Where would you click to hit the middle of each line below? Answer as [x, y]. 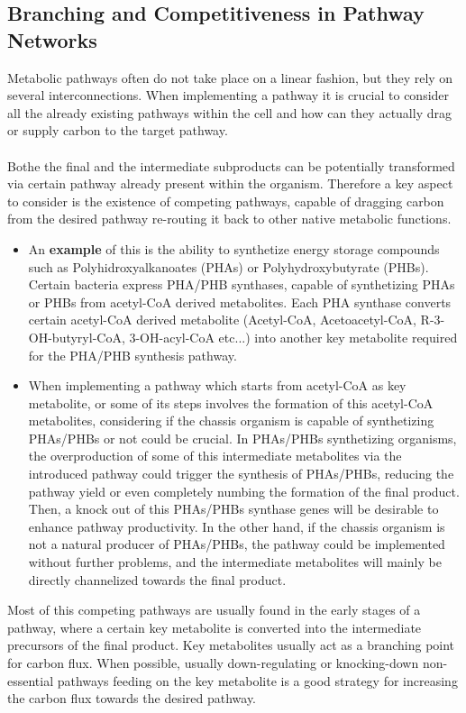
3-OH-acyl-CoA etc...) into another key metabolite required [293, 337]
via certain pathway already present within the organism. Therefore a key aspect [230, 183]
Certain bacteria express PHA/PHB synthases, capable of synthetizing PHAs [242, 284]
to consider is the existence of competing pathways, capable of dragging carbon [226, 201]
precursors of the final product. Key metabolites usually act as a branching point [231, 645]
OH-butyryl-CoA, [77, 337]
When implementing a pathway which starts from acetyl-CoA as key [217, 385]
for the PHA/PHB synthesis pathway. [132, 355]
